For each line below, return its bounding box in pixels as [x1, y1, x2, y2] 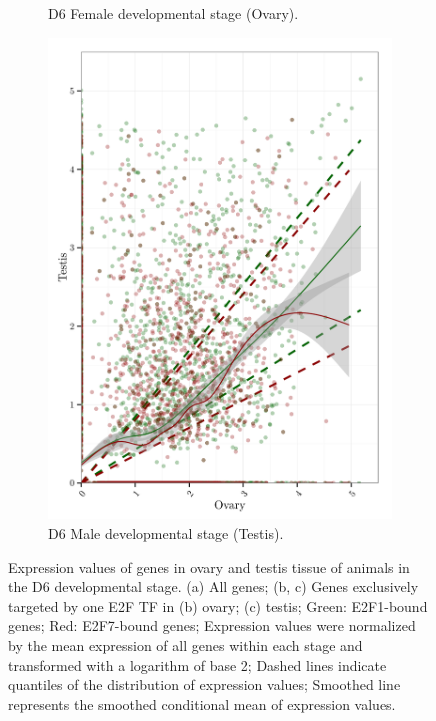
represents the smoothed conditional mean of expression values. [8, 693, 396, 714]
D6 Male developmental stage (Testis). [48, 523, 284, 544]
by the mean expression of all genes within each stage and [8, 635, 363, 656]
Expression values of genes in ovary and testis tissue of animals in [8, 556, 410, 577]
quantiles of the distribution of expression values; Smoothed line [8, 674, 401, 695]
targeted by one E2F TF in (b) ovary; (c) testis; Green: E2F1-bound [8, 595, 428, 616]
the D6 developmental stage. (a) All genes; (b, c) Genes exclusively [8, 576, 419, 597]
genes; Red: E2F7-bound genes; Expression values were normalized [8, 615, 416, 636]
